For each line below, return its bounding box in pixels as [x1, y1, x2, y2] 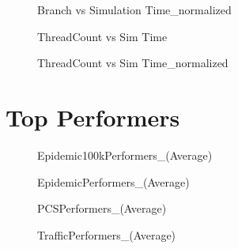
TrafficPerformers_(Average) [37, 226, 176, 243]
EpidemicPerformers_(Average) [37, 173, 190, 190]
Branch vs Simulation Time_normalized [37, 2, 232, 17]
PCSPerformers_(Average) [37, 200, 167, 217]
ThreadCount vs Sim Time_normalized [37, 55, 229, 71]
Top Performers [6, 100, 180, 133]
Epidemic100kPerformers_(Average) [37, 146, 213, 163]
